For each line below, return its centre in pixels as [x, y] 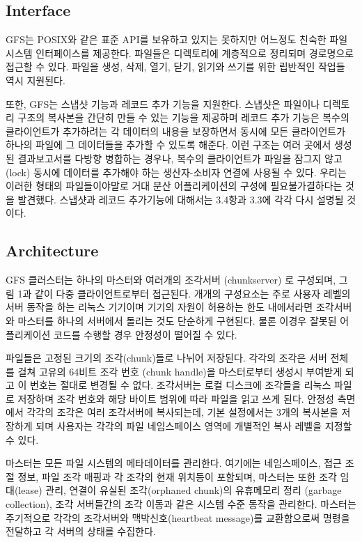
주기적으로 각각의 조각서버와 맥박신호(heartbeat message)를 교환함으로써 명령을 [178, 517]
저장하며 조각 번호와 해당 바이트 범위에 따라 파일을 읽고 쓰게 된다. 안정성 [176, 398]
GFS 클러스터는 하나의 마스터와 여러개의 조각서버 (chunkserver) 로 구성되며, [171, 280]
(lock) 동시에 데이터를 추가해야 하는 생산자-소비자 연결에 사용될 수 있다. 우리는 [176, 172]
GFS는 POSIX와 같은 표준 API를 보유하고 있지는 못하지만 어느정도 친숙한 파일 [177, 39]
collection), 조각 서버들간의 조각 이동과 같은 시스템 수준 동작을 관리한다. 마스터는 [181, 504]
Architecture [52, 250]
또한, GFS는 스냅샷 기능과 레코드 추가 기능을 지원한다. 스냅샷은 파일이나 [163, 103]
